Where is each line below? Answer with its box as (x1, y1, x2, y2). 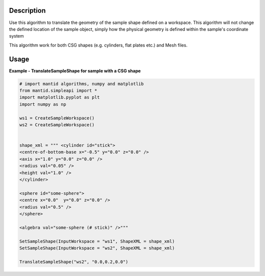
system (9, 33, 24, 39)
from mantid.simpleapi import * (19, 88, 98, 93)
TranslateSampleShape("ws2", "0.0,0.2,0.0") (19, 259, 129, 264)
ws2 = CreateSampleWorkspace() (19, 122, 95, 127)
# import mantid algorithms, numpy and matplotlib (19, 81, 144, 87)
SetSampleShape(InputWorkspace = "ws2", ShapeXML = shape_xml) (19, 245, 175, 251)
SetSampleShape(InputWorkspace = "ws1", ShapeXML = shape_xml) (19, 238, 175, 244)
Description (9, 6, 46, 15)
